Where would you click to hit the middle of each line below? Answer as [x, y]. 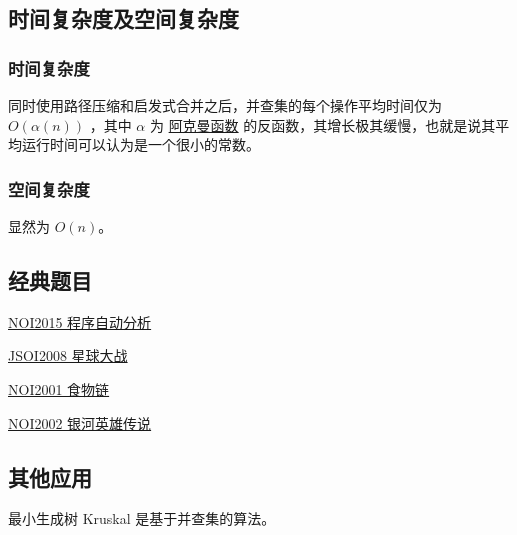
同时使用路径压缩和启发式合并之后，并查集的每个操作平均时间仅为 [225, 105]
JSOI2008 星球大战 [68, 355]
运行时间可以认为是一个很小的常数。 [140, 144]
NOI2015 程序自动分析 [80, 321]
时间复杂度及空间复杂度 [123, 18]
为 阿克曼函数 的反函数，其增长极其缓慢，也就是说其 [322, 124]
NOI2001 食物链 [59, 388]
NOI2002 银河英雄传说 [80, 422]
